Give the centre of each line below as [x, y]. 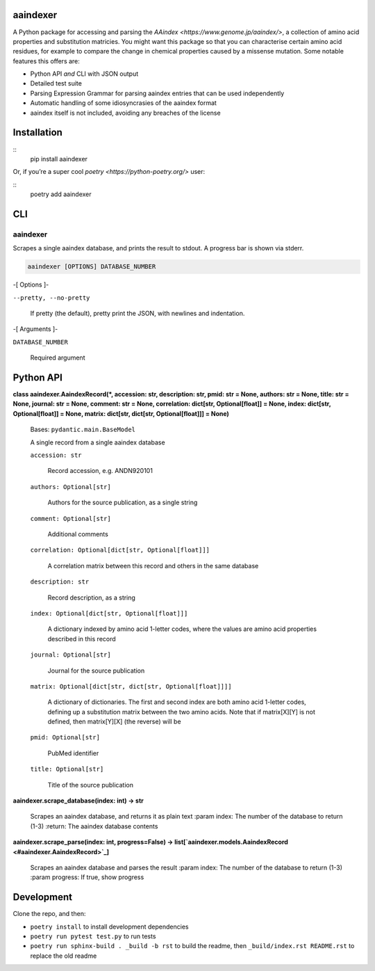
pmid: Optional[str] [65, 738]
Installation [37, 133]
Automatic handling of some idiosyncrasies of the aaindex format [123, 103]
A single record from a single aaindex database [98, 442]
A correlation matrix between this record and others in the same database [153, 565]
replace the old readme [64, 956]
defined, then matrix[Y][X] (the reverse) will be [114, 722]
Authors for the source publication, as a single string [123, 503]
